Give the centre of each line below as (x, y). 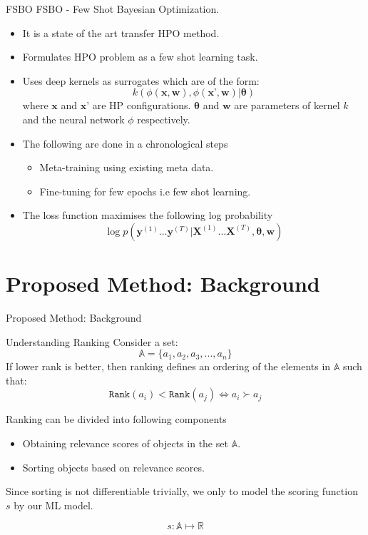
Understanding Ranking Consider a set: (92, 341)
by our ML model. (53, 505)
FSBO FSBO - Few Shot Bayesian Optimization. (113, 9)
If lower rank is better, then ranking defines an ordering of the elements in (168, 366)
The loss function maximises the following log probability (148, 215)
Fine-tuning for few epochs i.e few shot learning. (145, 191)
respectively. (164, 119)
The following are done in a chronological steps (125, 143)
